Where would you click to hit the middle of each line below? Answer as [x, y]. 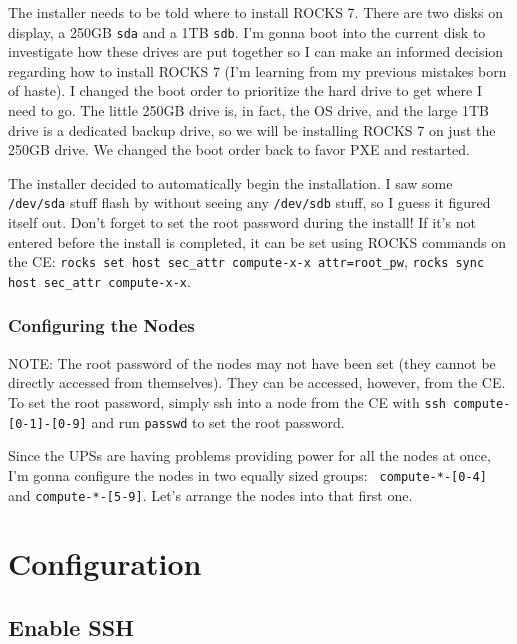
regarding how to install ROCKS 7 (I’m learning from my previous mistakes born [257, 70]
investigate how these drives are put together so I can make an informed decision [256, 51]
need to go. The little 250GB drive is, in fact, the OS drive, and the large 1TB [248, 110]
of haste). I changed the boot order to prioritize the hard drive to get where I [245, 90]
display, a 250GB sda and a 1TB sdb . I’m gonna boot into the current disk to [247, 31]
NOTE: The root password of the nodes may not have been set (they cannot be [252, 362]
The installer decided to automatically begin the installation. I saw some [230, 182]
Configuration [105, 563]
